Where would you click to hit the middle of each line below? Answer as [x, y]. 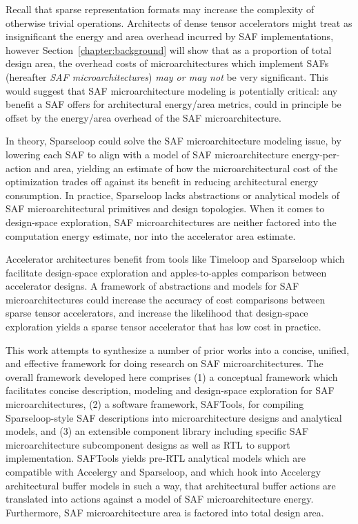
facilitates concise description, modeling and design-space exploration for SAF [170, 390]
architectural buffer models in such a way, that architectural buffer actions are [171, 485]
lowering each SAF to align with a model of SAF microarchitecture [147, 154]
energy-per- [316, 154]
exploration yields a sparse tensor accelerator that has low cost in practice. [163, 327]
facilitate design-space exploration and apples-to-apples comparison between [166, 272]
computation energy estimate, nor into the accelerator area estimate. [151, 235]
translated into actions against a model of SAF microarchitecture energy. [160, 499]
